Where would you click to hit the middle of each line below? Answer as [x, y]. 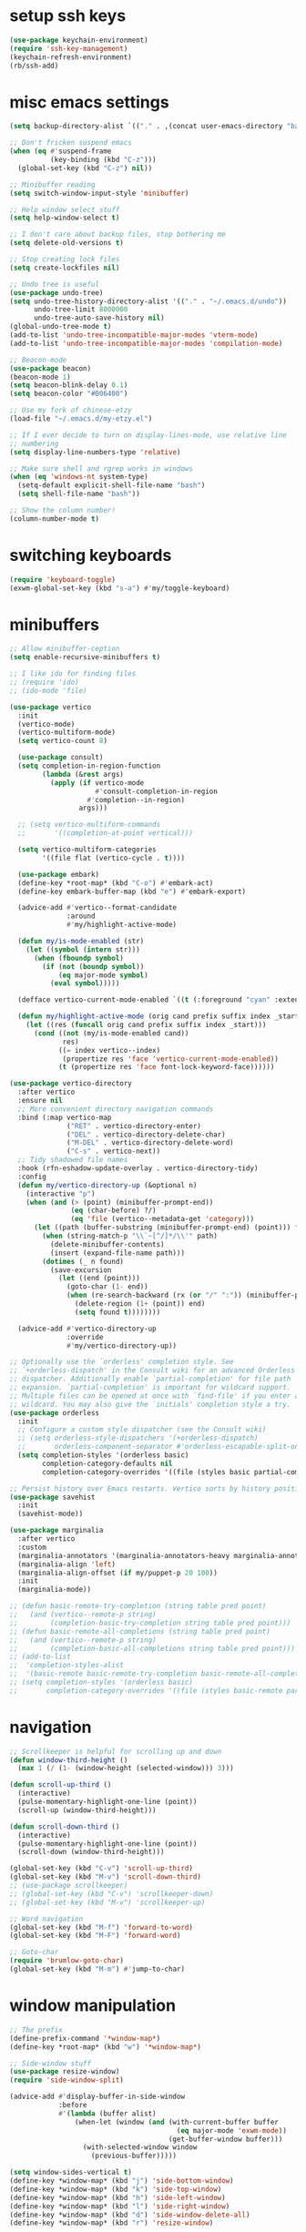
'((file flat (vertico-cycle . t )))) [113, 858]
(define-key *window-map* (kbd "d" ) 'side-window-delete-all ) [130, 2215]
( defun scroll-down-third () [65, 1827]
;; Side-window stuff [51, 2064]
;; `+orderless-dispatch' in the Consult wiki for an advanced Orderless [153, 1371]
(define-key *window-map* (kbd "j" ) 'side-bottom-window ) [122, 2181]
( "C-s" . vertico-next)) [114, 1152]
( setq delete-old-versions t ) [67, 243]
